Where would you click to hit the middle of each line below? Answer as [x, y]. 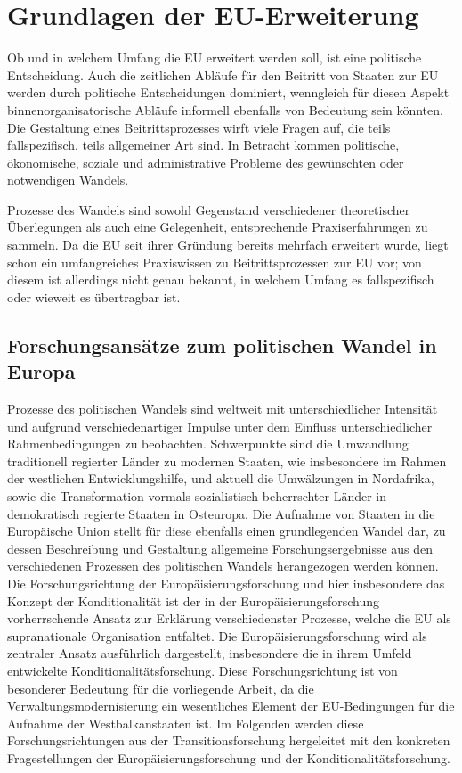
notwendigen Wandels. [68, 180]
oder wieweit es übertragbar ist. [94, 296]
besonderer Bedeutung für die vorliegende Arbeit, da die [161, 688]
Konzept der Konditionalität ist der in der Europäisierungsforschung [194, 600]
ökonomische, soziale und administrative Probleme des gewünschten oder [206, 162]
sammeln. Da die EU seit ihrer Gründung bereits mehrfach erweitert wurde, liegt [228, 245]
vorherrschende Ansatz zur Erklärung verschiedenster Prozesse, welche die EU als [229, 618]
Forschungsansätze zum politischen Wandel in [222, 345]
